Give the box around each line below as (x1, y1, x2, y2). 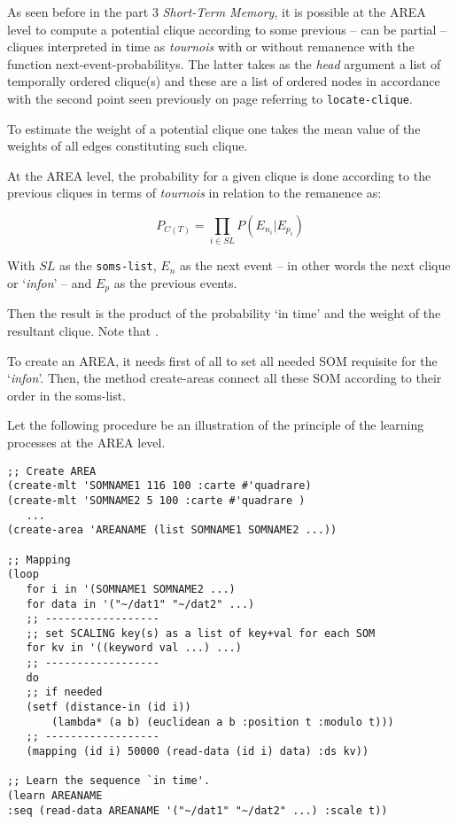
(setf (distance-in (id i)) (26, 701, 191, 714)
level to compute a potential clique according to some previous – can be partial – (7, 19, 447, 38)
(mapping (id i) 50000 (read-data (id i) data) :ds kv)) (26, 745, 369, 758)
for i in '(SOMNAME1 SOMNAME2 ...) (26, 582, 236, 595)
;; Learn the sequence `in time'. (7, 774, 211, 788)
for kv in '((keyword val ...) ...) (26, 641, 242, 655)
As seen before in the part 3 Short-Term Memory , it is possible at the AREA (7, 3, 426, 20)
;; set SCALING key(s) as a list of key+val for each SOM (26, 626, 376, 640)
